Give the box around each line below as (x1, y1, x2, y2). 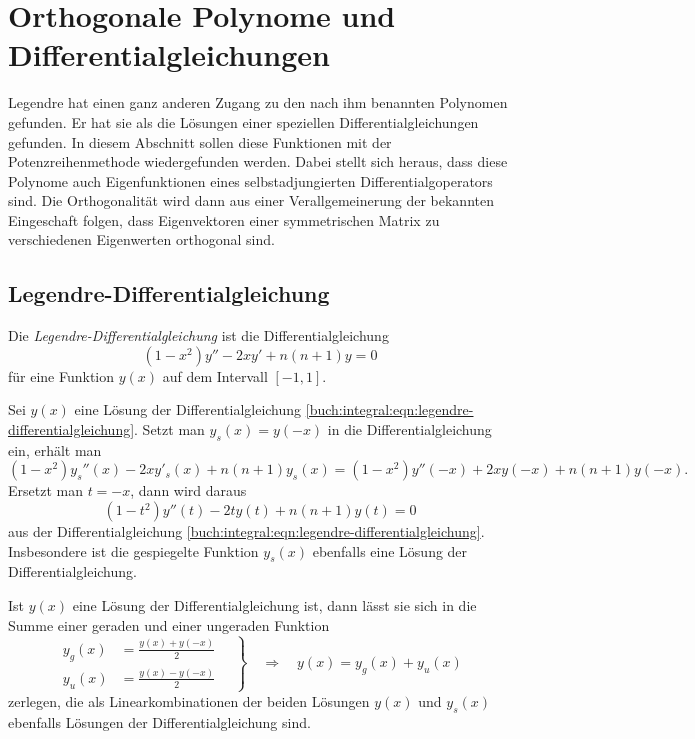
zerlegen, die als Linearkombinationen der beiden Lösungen (8, 690, 370, 711)
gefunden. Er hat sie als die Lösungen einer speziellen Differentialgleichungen (8, 111, 479, 132)
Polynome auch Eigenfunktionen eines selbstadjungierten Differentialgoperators (8, 170, 493, 191)
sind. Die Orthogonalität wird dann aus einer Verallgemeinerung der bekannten (8, 190, 494, 211)
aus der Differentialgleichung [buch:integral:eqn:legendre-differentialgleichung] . (8, 521, 485, 542)
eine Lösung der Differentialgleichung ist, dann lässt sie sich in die (72, 595, 477, 616)
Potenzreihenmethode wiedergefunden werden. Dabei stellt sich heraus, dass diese (8, 151, 508, 172)
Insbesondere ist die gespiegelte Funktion (8, 540, 259, 561)
